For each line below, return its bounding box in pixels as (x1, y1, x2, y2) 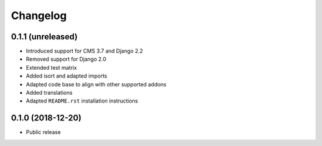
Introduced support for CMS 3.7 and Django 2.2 (26, 48, 143, 55)
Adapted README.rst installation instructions (26, 97, 138, 104)
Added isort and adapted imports (26, 72, 107, 80)
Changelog (11, 9, 67, 22)
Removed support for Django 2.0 (26, 55, 107, 63)
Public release (26, 129, 61, 136)
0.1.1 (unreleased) (11, 32, 78, 42)
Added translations (26, 89, 73, 97)
